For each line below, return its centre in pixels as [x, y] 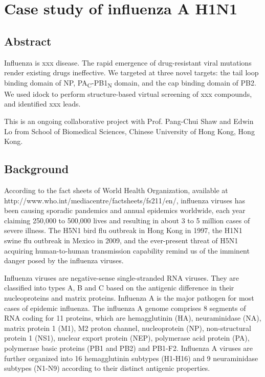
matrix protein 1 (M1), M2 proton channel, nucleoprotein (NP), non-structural [128, 328]
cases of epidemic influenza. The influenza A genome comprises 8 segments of [125, 308]
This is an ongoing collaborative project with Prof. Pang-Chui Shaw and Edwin [129, 121]
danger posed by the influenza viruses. [64, 260]
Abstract [28, 41]
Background [37, 169]
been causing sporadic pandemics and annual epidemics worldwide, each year [125, 210]
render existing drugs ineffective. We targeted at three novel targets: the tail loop [131, 72]
